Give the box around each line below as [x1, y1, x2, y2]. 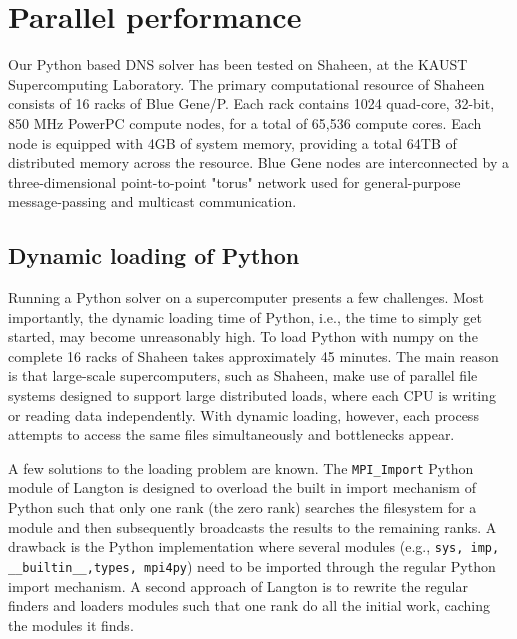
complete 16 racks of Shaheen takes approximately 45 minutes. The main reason [8, 345, 499, 366]
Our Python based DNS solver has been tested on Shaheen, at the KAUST [8, 54, 468, 75]
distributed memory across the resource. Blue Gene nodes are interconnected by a [8, 152, 510, 173]
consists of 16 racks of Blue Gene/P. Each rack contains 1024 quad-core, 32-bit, [8, 93, 495, 114]
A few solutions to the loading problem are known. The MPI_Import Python [8, 457, 474, 478]
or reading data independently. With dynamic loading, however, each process [8, 404, 479, 425]
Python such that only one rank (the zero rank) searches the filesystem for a [8, 497, 477, 518]
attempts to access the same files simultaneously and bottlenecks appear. [8, 424, 455, 445]
